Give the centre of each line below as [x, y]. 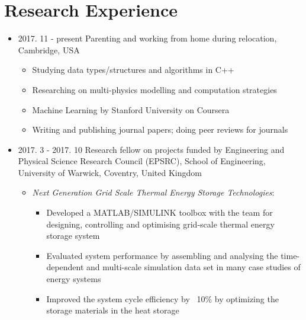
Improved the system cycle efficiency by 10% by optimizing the [162, 298]
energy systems [74, 279]
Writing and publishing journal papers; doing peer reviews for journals [160, 129]
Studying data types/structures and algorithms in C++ [133, 70]
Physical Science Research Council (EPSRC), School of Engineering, [142, 161]
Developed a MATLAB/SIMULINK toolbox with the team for [160, 212]
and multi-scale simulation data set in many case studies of [194, 267]
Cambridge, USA [49, 49]
